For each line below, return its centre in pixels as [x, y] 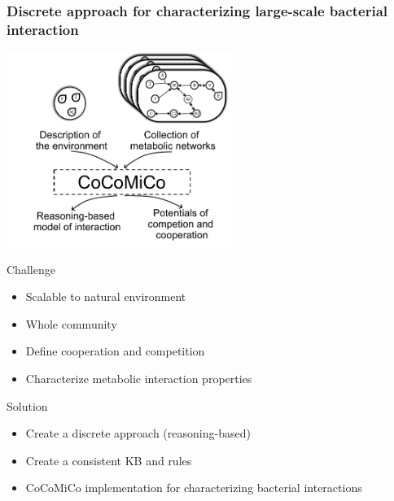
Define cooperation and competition [115, 351]
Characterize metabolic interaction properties [139, 378]
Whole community [71, 323]
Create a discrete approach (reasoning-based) [138, 433]
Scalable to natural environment [106, 296]
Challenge [31, 269]
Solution [27, 405]
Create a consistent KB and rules [109, 460]
